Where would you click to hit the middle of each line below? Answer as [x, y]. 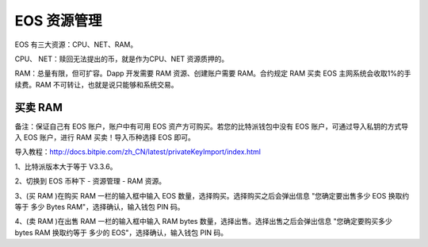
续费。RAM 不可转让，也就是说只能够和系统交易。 [96, 84]
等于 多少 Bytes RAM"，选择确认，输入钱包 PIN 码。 [100, 206]
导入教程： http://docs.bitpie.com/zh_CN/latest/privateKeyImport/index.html [138, 152]
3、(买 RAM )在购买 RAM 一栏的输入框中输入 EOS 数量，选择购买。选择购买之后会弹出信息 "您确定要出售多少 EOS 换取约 [212, 195]
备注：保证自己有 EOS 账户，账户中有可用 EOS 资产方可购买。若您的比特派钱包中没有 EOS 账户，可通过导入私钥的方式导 [211, 126]
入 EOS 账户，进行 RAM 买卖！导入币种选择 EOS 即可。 [105, 137]
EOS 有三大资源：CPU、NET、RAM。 [76, 44]
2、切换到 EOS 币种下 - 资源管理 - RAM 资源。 [90, 181]
